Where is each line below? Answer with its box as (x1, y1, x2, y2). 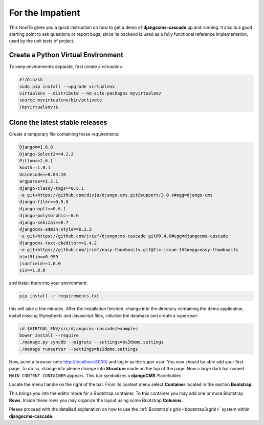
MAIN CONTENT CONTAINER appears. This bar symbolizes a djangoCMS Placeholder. (9, 372, 182, 379)
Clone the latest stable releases (9, 118, 108, 127)
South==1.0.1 (19, 165, 51, 171)
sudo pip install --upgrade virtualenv (19, 84, 115, 89)
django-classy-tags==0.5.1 (19, 185, 84, 191)
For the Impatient (9, 7, 80, 18)
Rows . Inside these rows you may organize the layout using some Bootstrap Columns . (9, 397, 183, 403)
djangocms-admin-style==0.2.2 (19, 226, 92, 232)
